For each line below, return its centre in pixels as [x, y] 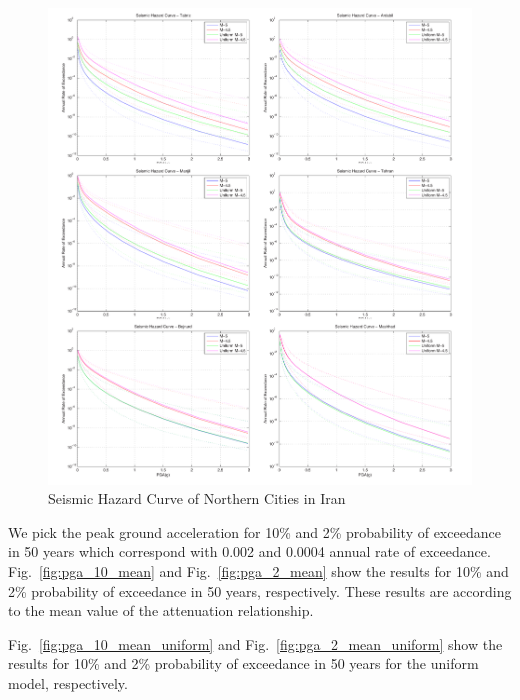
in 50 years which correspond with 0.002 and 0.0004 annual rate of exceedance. [249, 551]
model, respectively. [68, 682]
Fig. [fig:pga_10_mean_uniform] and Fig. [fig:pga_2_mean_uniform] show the [255, 643]
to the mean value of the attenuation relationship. [161, 610]
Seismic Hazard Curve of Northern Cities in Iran [197, 498]
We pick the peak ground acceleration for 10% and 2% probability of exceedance [254, 531]
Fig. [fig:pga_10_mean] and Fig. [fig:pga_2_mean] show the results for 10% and [258, 570]
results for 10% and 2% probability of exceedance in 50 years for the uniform [243, 663]
